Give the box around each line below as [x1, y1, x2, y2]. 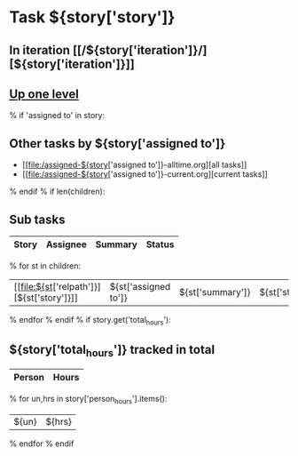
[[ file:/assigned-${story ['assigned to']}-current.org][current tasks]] [21, 169, 268, 180]
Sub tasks [9, 212, 66, 227]
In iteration [9, 43, 71, 58]
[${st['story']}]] [13, 292, 78, 304]
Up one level [9, 86, 80, 101]
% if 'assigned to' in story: [9, 110, 105, 121]
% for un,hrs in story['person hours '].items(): [9, 393, 168, 406]
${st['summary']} [178, 286, 251, 299]
